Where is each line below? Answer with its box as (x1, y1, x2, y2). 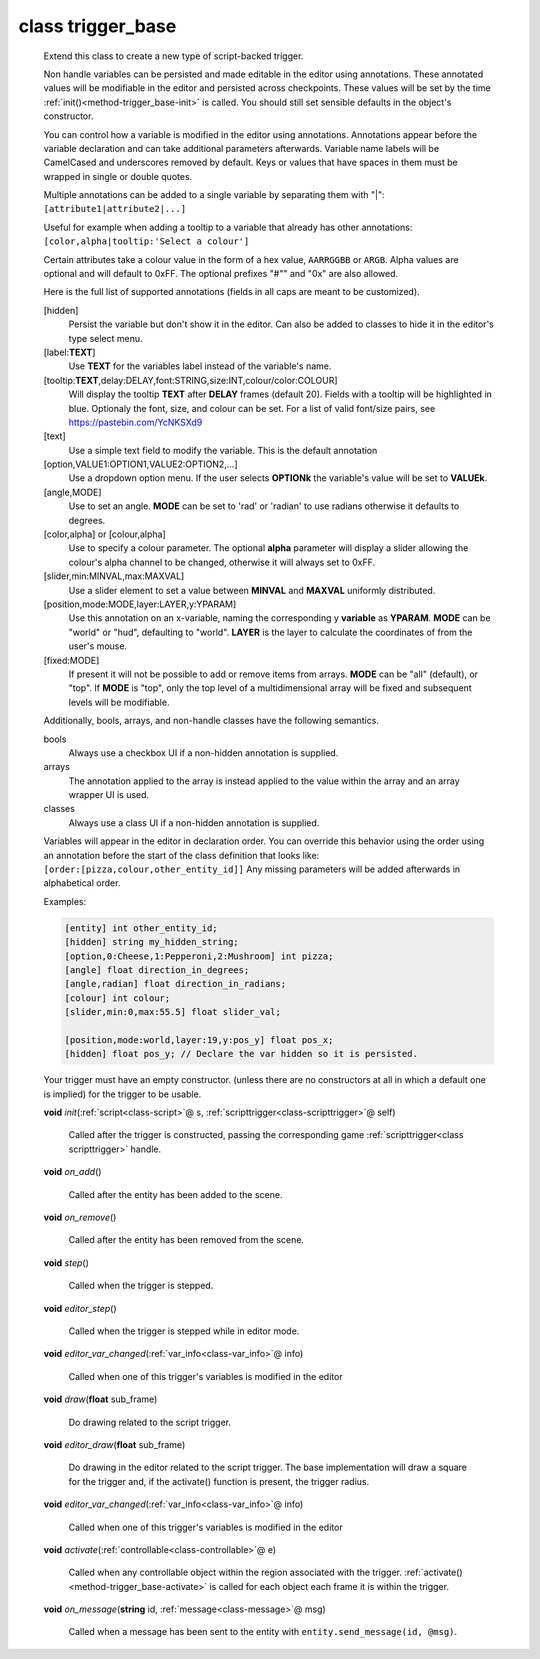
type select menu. (68, 332, 144, 344)
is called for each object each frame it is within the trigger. (209, 1580, 450, 1592)
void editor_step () (43, 1302, 117, 1314)
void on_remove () (43, 1211, 117, 1224)
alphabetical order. (43, 877, 121, 889)
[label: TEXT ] (43, 346, 96, 358)
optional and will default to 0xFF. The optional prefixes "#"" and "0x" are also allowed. (43, 268, 399, 280)
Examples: (43, 895, 87, 907)
